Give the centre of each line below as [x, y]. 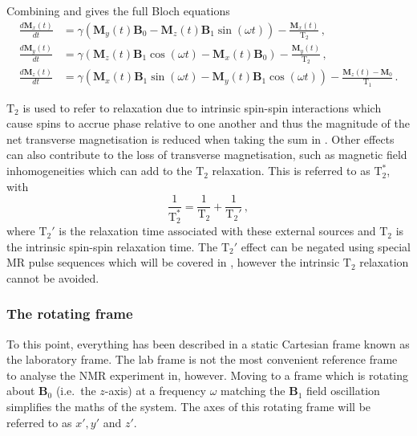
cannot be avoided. [53, 277]
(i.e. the [76, 391]
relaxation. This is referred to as [291, 171]
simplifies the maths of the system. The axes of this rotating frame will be [189, 407]
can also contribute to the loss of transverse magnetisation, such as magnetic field [207, 155]
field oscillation [343, 391]
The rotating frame [70, 314]
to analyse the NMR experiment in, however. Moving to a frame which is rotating [208, 375]
